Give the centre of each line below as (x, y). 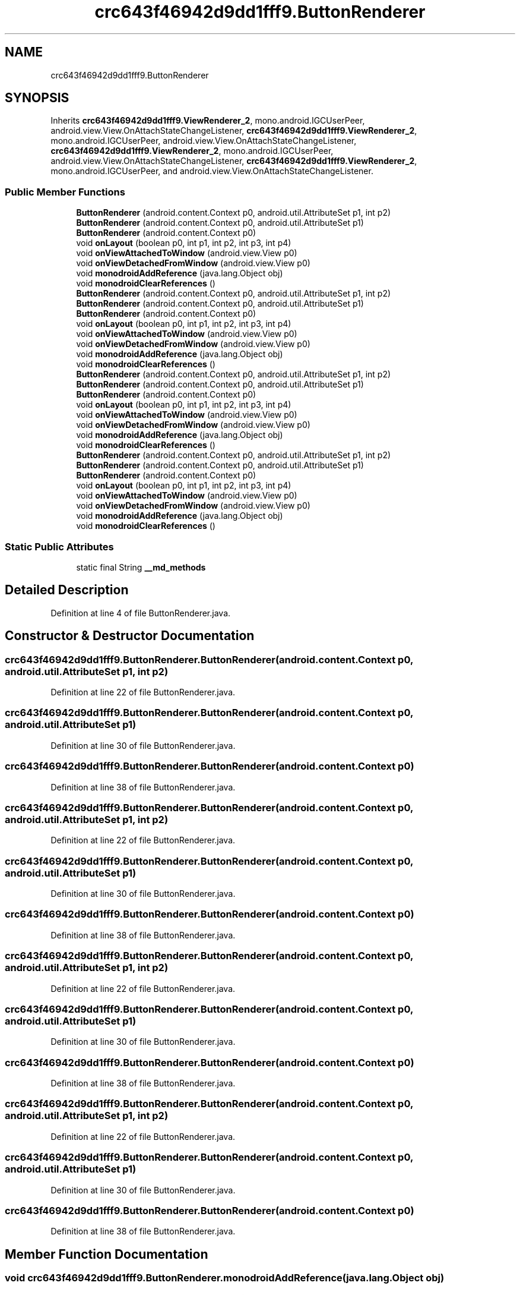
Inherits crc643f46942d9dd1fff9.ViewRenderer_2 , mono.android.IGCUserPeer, (208, 121)
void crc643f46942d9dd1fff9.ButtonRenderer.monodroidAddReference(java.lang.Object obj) (225, 1278)
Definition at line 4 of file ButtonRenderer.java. (141, 613)
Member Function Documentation (107, 1254)
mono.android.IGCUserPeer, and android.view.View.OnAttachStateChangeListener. (212, 171)
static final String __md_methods (141, 567)
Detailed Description (67, 590)
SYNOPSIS (37, 98)
